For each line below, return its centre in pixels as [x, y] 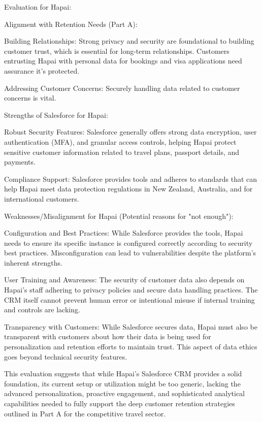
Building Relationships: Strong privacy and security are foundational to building [129, 41]
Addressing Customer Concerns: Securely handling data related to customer [122, 88]
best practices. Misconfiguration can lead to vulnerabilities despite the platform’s [130, 253]
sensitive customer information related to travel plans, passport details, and [122, 152]
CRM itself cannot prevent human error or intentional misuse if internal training [129, 299]
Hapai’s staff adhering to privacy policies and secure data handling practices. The [131, 290]
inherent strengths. [33, 262]
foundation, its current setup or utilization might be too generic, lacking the [122, 383]
